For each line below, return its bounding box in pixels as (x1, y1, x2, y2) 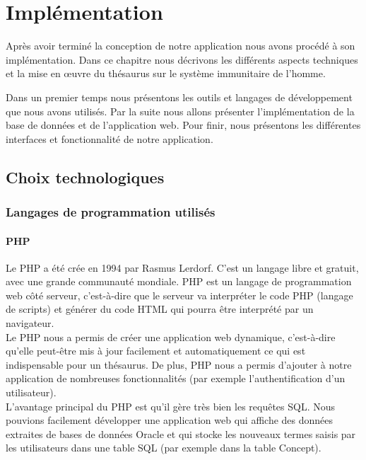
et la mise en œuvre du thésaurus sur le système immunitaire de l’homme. (6, 66, 326, 81)
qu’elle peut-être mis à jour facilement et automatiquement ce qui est (6, 343, 306, 358)
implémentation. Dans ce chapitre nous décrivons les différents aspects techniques (6, 52, 358, 67)
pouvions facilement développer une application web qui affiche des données (6, 413, 333, 427)
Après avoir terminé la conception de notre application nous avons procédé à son (6, 38, 355, 53)
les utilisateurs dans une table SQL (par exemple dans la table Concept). (6, 440, 321, 455)
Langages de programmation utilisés (6, 202, 216, 220)
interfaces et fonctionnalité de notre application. (6, 131, 213, 146)
